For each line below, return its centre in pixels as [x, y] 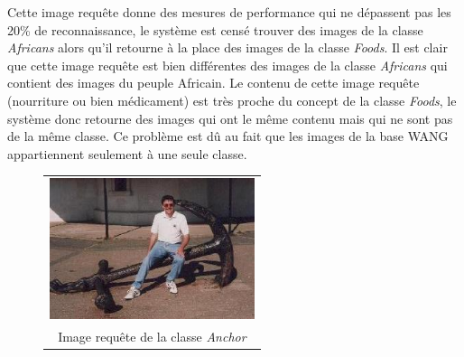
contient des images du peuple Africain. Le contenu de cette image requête [213, 83]
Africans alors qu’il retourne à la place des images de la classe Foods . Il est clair [227, 47]
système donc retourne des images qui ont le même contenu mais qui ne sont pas [230, 118]
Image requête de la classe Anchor [152, 336]
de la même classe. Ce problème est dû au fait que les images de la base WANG [228, 136]
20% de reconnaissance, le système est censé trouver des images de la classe [215, 29]
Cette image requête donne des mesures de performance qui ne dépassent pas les [229, 12]
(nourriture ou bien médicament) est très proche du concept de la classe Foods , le [232, 100]
